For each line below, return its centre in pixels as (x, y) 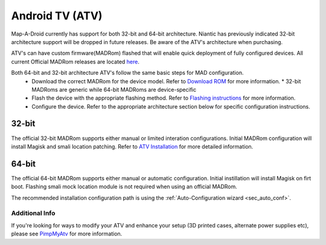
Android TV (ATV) (57, 16)
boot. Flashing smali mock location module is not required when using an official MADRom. (124, 186)
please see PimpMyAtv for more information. (67, 234)
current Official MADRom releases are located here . (75, 62)
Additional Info (33, 213)
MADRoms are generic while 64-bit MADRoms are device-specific (114, 89)
